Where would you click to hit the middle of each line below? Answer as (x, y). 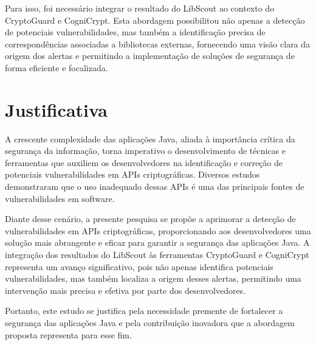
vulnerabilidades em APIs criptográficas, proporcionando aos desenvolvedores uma (158, 230)
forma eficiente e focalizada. (57, 67)
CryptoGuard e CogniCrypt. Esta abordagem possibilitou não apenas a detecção (155, 20)
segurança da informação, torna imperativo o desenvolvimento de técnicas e (145, 151)
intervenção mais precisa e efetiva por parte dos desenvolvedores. (125, 290)
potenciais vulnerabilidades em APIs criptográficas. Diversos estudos (132, 174)
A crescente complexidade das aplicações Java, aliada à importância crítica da (150, 138)
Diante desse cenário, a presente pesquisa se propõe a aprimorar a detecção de (150, 219)
